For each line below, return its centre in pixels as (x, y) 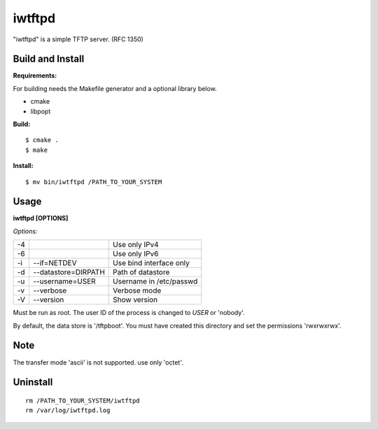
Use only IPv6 (136, 254)
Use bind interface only (152, 263)
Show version (135, 300)
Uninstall (33, 382)
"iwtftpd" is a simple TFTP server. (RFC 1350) (78, 39)
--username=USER (64, 281)
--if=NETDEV (55, 263)
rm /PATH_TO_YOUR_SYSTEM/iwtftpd (83, 400)
